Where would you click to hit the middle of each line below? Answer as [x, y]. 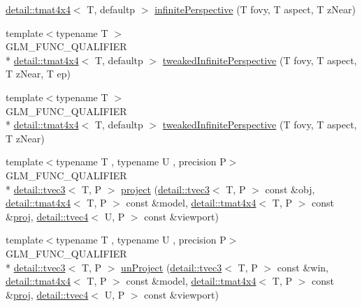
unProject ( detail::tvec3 [172, 267]
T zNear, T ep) [38, 74]
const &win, [303, 267]
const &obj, [290, 189]
